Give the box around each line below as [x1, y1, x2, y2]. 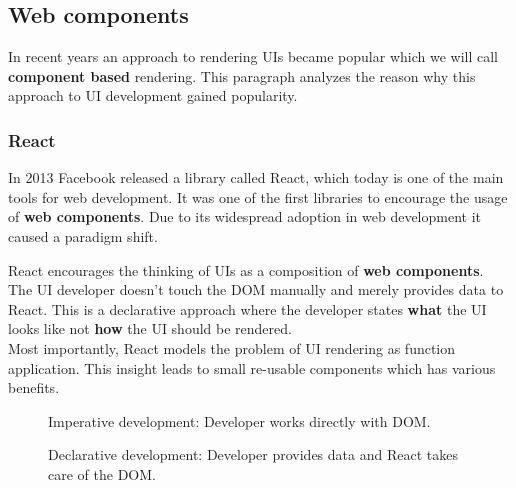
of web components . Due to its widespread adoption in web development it [8, 206, 481, 227]
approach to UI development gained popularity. [8, 85, 298, 106]
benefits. [8, 377, 60, 398]
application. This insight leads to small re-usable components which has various [8, 357, 496, 378]
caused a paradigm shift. [8, 225, 158, 246]
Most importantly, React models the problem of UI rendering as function [8, 337, 456, 358]
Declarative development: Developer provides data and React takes [48, 444, 458, 465]
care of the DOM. [48, 463, 156, 484]
